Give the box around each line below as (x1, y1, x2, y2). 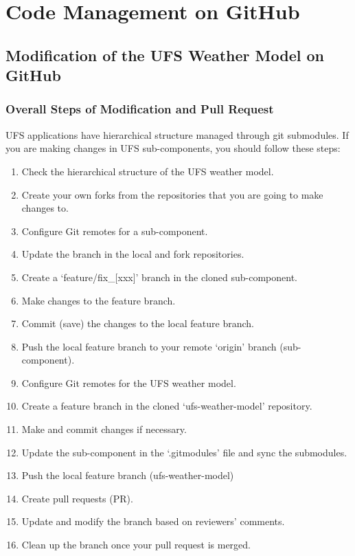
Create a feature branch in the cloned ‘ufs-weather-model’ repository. (21, 399, 312, 413)
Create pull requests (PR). (21, 491, 133, 505)
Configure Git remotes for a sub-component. (21, 223, 208, 238)
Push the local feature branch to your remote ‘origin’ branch (21, 339, 277, 353)
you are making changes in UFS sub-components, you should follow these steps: (5, 141, 341, 155)
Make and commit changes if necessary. (21, 422, 187, 436)
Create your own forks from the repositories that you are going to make (21, 187, 323, 201)
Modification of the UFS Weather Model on (5, 44, 324, 65)
